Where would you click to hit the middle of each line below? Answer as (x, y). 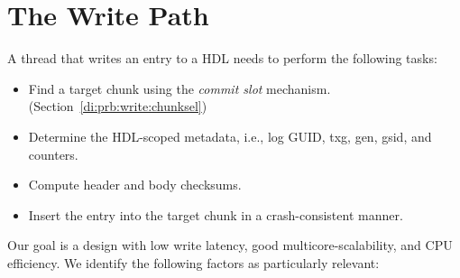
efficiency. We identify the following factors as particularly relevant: (193, 262)
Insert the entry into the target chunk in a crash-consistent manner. (216, 214)
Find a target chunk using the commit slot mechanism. (179, 88)
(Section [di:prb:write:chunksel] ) (118, 106)
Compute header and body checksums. (135, 185)
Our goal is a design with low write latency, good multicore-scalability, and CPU (230, 245)
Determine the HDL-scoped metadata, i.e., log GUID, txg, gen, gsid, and (230, 136)
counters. (53, 154)
